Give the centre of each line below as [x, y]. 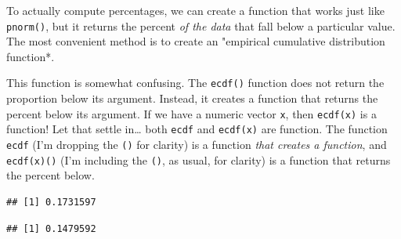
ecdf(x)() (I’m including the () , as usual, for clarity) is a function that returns [199, 159]
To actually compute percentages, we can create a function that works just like [195, 10]
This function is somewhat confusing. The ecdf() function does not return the [195, 83]
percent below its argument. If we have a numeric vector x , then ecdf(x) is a [191, 113]
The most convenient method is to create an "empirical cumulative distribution [196, 41]
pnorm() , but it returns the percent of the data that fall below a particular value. [201, 25]
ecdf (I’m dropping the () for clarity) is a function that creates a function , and [197, 144]
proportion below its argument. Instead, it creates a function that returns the [192, 98]
